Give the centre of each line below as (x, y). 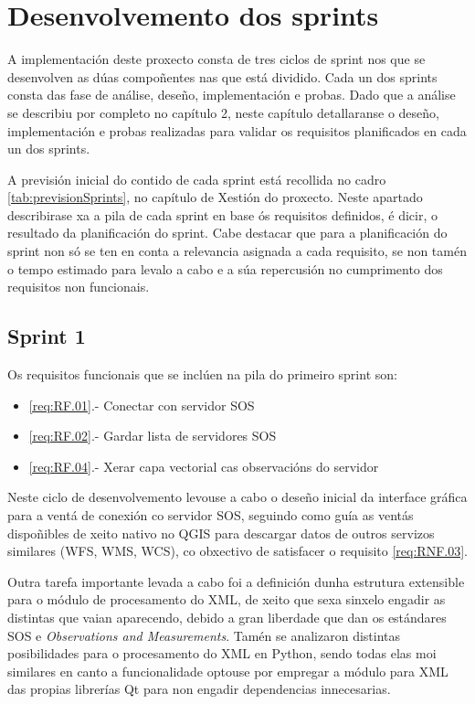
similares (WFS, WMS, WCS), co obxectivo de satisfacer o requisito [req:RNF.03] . (237, 551)
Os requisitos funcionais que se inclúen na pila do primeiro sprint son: (202, 374)
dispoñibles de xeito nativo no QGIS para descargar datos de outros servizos (221, 533)
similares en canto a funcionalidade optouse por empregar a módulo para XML (228, 671)
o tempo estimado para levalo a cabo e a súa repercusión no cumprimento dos (225, 268)
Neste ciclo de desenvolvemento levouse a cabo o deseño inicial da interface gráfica (237, 497)
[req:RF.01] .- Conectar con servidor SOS (142, 405)
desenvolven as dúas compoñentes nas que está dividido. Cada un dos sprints (222, 76)
